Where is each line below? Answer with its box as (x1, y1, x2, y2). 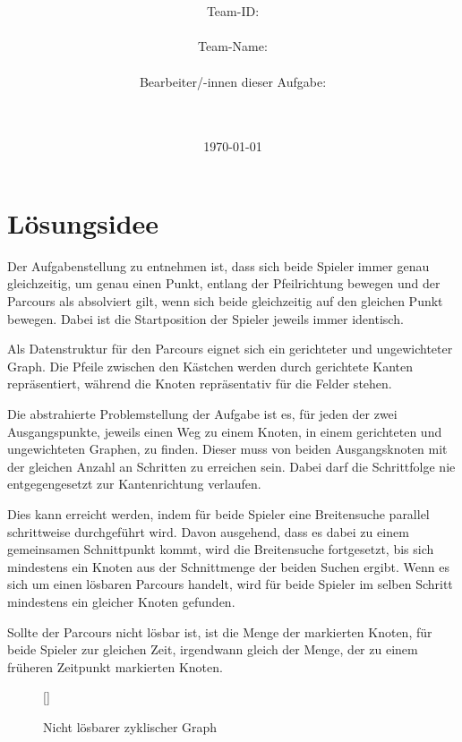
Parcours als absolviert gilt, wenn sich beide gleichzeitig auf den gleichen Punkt (7, 292, 443, 311)
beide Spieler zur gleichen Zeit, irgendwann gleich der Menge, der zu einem (7, 640, 418, 659)
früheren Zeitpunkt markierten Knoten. (7, 657, 223, 676)
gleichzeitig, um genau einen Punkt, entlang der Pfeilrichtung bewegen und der (7, 274, 441, 293)
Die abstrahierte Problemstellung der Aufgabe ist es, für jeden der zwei (7, 405, 398, 423)
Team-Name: (198, 37, 268, 55)
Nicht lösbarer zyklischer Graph (43, 717, 218, 736)
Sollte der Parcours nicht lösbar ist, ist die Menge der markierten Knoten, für (7, 622, 432, 641)
